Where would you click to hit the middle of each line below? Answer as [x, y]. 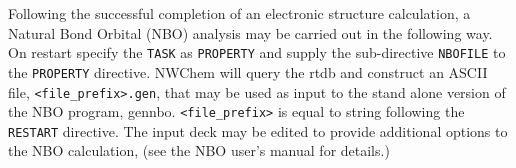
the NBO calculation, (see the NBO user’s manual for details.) [199, 150]
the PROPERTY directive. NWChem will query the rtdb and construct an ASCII [248, 71]
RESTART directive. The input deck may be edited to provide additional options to [258, 130]
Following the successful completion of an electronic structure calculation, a [239, 13]
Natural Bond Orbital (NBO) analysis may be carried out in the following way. [250, 32]
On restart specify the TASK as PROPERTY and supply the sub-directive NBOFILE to [257, 52]
